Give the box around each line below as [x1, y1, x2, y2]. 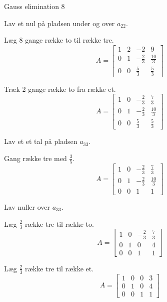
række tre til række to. [25, 218, 94, 229]
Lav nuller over [4, 201, 50, 212]
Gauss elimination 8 [4, 1, 65, 11]
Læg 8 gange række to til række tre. [4, 35, 114, 45]
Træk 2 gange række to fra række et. [4, 83, 116, 94]
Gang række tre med [4, 153, 67, 163]
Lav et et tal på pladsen [4, 136, 77, 146]
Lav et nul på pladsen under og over [4, 18, 115, 28]
